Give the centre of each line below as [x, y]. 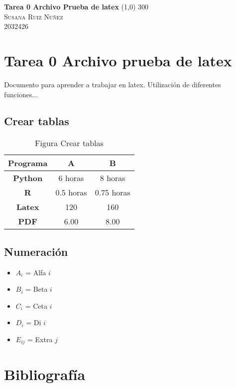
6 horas [71, 178]
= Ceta [36, 305]
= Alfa [36, 272]
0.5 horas [71, 193]
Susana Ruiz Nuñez [34, 16]
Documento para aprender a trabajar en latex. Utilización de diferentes [113, 84]
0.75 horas [113, 193]
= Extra [40, 339]
